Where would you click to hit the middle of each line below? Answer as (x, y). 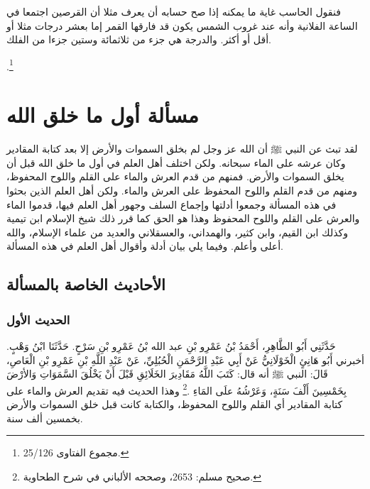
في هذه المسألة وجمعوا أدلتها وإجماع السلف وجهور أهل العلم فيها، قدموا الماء (172, 204)
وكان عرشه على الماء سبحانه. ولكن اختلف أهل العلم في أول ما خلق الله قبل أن (176, 162)
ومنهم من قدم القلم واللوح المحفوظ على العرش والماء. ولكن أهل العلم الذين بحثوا (182, 190)
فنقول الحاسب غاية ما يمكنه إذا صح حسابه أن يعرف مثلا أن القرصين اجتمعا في (174, 11)
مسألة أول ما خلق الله (103, 115)
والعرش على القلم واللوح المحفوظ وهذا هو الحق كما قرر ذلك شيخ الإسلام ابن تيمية (183, 218)
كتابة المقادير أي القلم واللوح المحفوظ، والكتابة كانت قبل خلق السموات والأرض (175, 403)
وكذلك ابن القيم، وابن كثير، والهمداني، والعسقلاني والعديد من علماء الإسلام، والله (177, 232)
